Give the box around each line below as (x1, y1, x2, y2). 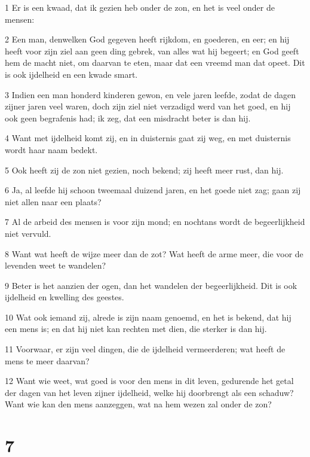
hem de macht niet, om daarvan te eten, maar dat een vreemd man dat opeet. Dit (5, 56, 305, 69)
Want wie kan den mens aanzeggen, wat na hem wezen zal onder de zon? (5, 398, 272, 410)
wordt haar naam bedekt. (5, 143, 98, 156)
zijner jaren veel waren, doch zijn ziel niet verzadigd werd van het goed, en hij (5, 100, 291, 112)
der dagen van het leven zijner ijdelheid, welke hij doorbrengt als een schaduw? (5, 386, 294, 398)
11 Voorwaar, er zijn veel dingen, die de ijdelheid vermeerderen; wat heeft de (5, 343, 286, 355)
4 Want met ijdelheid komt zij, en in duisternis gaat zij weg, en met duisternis (5, 132, 291, 144)
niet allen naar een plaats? (5, 195, 102, 208)
